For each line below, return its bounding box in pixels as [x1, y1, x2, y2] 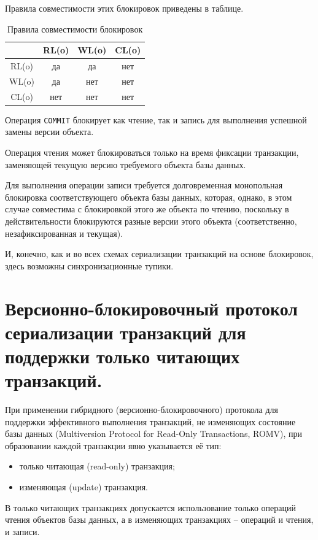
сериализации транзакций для [5, 319, 246, 344]
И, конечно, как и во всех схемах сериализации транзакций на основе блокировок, [5, 247, 314, 260]
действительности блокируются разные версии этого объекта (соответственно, [5, 215, 297, 228]
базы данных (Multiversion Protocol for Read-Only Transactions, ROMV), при [5, 427, 303, 440]
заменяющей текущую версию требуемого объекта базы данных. [5, 158, 246, 171]
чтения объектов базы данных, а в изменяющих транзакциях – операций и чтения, [5, 513, 314, 526]
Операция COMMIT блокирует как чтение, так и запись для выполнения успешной [5, 113, 307, 126]
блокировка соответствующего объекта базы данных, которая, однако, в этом [5, 190, 292, 203]
